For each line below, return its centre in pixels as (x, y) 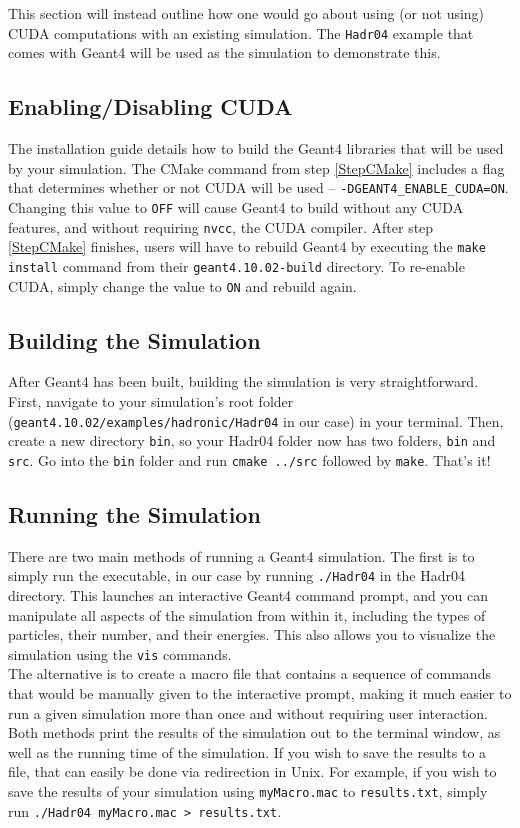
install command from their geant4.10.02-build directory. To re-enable (236, 265)
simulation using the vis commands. (120, 653)
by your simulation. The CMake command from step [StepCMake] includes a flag (256, 167)
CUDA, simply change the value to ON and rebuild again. (182, 285)
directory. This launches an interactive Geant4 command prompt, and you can (248, 594)
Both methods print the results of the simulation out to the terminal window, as (254, 732)
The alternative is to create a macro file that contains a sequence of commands (249, 673)
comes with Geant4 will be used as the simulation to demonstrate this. (224, 52)
